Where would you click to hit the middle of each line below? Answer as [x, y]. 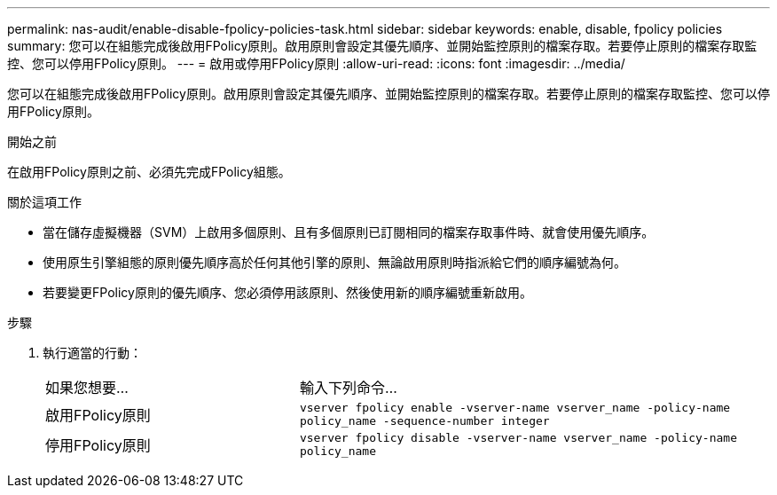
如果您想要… [87, 388]
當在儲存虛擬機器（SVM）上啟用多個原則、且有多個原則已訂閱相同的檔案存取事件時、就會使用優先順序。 [349, 232]
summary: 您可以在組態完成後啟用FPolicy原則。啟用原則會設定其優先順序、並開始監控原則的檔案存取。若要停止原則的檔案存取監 [382, 46]
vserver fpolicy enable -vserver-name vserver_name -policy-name [515, 408]
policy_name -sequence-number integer [424, 421]
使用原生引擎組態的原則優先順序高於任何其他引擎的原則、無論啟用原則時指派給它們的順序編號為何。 [334, 262]
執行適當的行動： [92, 353]
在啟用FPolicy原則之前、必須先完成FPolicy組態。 [149, 172]
